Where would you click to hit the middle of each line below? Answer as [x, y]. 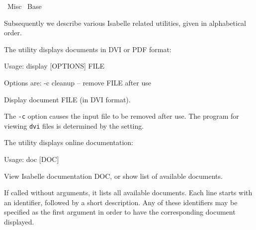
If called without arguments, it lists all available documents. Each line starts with [128, 192]
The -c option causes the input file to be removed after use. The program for [122, 116]
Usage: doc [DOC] [32, 159]
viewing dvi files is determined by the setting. [74, 125]
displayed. [19, 222]
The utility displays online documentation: [69, 142]
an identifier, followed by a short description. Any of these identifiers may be [121, 202]
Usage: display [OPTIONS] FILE [54, 66]
